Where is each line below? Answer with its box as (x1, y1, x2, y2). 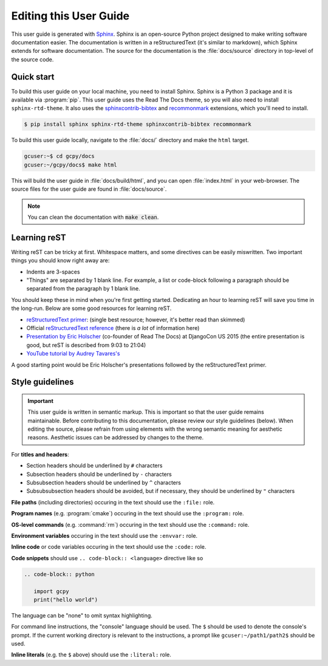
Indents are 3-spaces (26, 268, 80, 275)
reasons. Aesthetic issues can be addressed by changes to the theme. (27, 434, 204, 441)
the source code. (11, 55, 54, 63)
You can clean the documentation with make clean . (27, 213, 159, 221)
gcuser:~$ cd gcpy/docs (24, 153, 95, 160)
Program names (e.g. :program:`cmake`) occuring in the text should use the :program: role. (11, 510, 244, 517)
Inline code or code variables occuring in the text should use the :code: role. (11, 543, 207, 551)
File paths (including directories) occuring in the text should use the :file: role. (11, 498, 215, 506)
